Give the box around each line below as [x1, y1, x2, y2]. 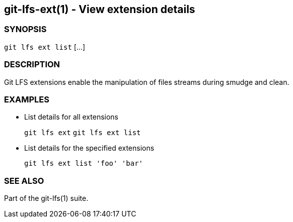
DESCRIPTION [4, 59, 60, 70]
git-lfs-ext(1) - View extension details [4, 3, 195, 16]
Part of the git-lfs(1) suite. [4, 194, 89, 203]
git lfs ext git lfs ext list [24, 129, 141, 137]
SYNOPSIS [4, 24, 47, 35]
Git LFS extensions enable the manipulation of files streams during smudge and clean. [4, 77, 289, 86]
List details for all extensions [24, 113, 118, 122]
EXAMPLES [4, 94, 49, 104]
